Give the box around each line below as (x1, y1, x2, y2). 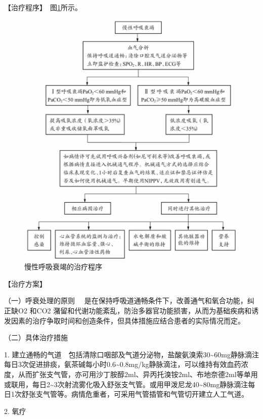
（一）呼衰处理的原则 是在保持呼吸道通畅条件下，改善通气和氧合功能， (4, 295, 247, 306)
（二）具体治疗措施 (4, 332, 68, 343)
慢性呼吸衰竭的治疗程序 (24, 261, 102, 272)
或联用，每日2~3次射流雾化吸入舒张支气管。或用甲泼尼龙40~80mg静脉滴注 (4, 379, 248, 389)
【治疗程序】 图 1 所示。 (4, 2, 82, 12)
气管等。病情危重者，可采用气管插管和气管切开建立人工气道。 (42, 389, 248, 399)
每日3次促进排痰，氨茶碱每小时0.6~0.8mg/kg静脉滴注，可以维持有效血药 (4, 359, 241, 369)
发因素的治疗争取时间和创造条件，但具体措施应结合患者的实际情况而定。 (4, 315, 245, 325)
